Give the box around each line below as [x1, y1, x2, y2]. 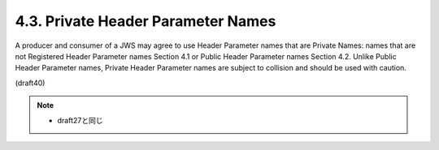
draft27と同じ [57, 115, 103, 125]
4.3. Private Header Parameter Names [15, 12, 276, 30]
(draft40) [15, 78, 46, 88]
